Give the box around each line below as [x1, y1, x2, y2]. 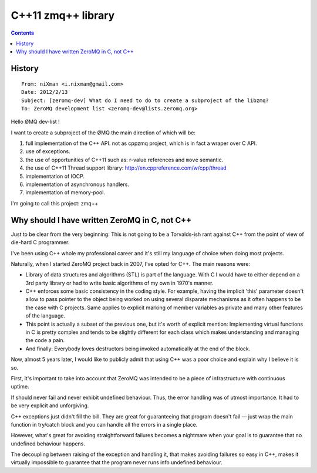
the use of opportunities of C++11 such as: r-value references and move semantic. [25, 156, 224, 163]
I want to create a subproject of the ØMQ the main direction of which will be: [11, 129, 196, 136]
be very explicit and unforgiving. [11, 402, 89, 409]
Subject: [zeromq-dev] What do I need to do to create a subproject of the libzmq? [21, 97, 269, 104]
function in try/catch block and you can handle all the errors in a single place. [11, 421, 198, 428]
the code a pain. [25, 337, 65, 344]
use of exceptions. [25, 148, 70, 155]
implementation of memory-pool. [25, 189, 106, 196]
